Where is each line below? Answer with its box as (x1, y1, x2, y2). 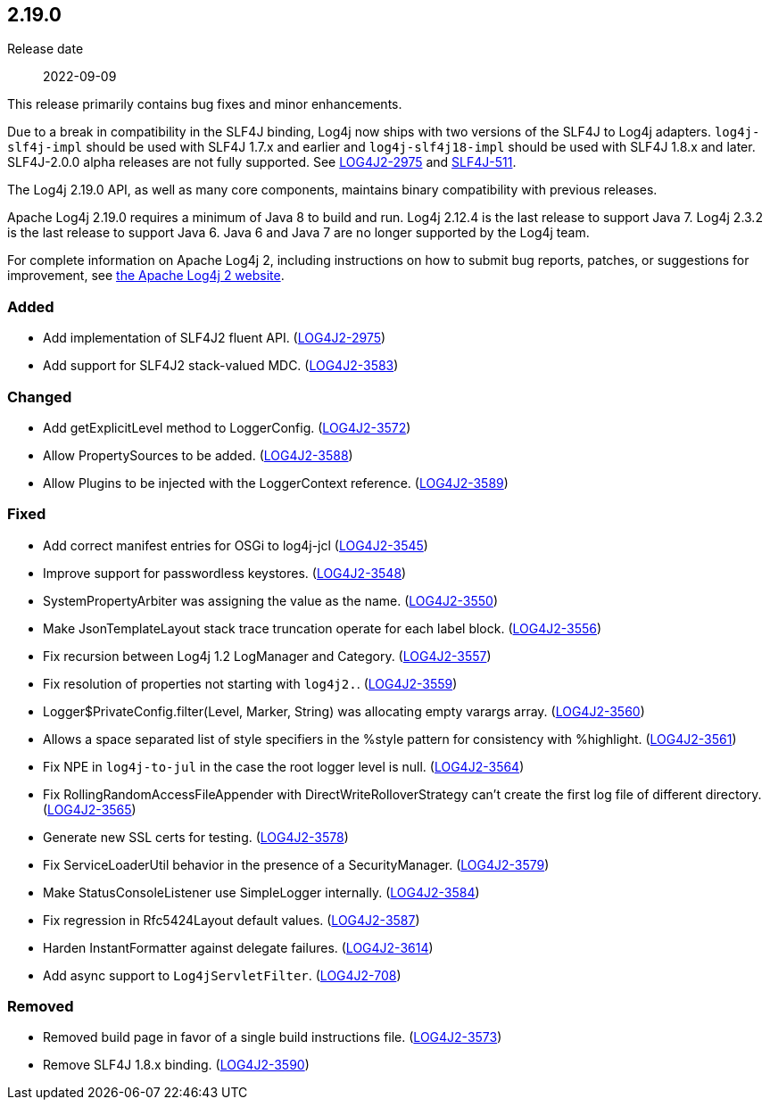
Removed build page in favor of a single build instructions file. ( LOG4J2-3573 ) (43, 1029, 502, 1045)
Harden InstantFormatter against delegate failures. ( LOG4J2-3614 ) (43, 939, 434, 955)
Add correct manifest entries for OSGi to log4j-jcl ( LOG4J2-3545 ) (43, 537, 428, 553)
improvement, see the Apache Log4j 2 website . (7, 268, 285, 284)
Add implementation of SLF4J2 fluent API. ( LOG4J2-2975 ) (43, 330, 386, 346)
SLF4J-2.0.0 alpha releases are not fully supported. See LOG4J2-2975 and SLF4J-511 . (7, 154, 517, 170)
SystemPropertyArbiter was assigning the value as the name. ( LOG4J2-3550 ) (43, 592, 499, 608)
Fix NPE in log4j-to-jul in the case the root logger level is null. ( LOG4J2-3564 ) (43, 758, 525, 774)
